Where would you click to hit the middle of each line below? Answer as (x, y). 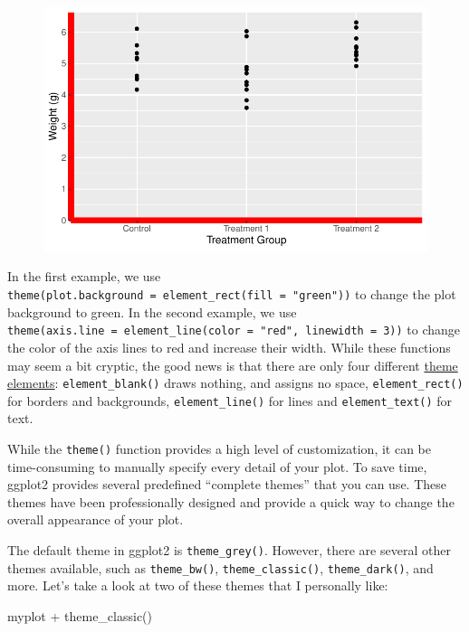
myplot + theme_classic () (80, 615)
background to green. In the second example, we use (152, 311)
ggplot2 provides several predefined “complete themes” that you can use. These (227, 484)
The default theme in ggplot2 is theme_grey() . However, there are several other (229, 550)
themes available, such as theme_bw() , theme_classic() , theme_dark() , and (220, 567)
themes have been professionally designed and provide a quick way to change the (231, 501)
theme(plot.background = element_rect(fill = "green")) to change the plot (232, 294)
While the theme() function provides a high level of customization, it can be (220, 448)
